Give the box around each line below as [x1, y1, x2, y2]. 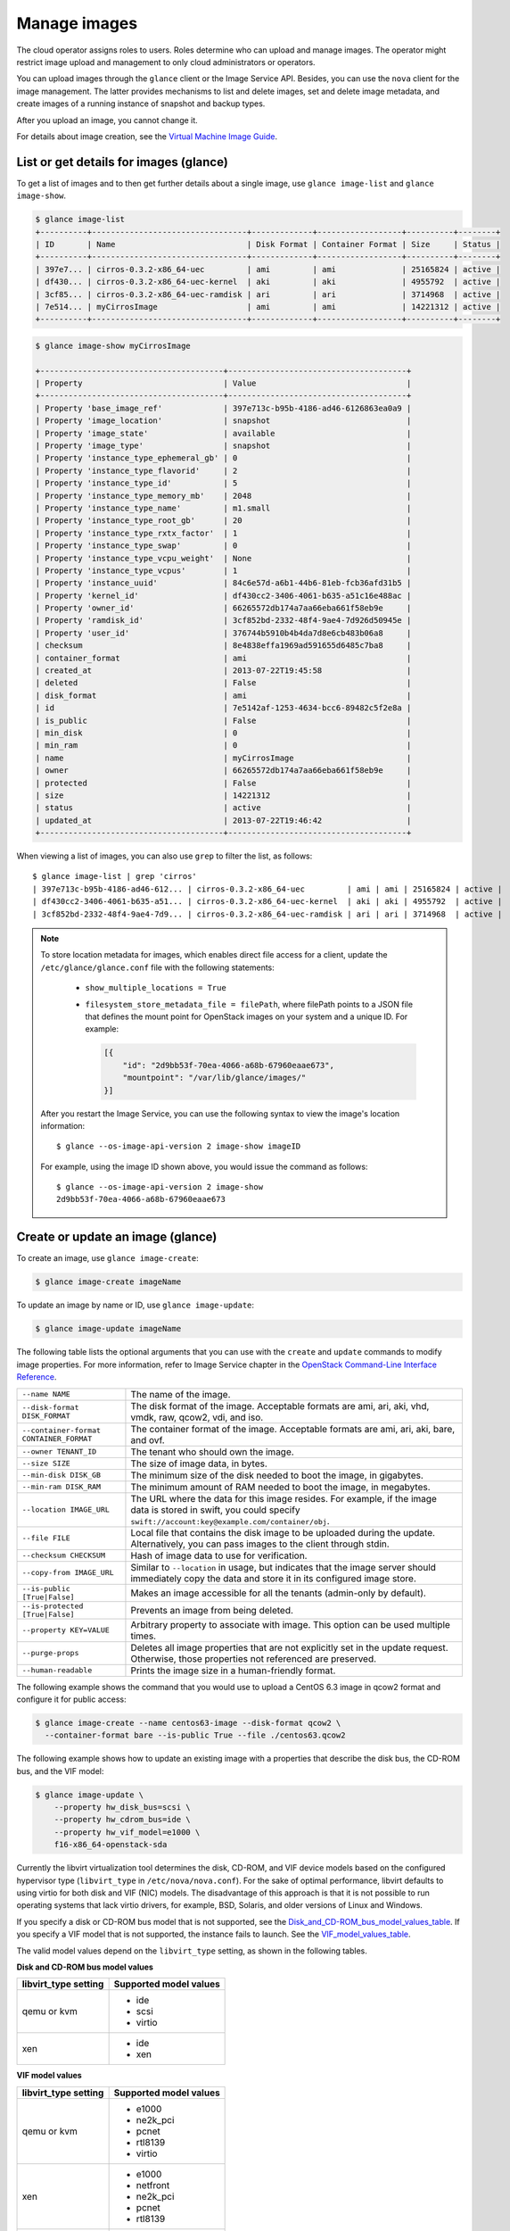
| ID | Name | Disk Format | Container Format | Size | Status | [35, 239, 501, 249]
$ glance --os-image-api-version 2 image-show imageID [56, 1141, 301, 1151]
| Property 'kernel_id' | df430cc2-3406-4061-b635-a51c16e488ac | [35, 590, 412, 601]
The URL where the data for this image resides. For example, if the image [130, 1492, 437, 1505]
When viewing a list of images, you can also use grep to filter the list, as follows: [16, 850, 313, 861]
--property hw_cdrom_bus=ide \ [53, 1814, 191, 1825]
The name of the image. [130, 1388, 231, 1400]
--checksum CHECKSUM [21, 1551, 106, 1560]
